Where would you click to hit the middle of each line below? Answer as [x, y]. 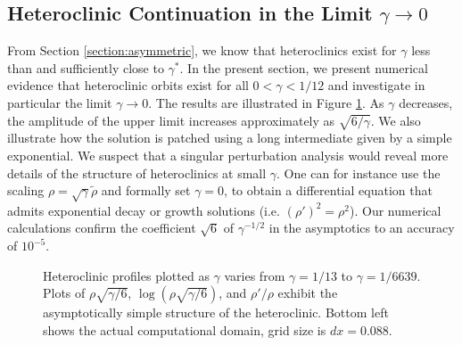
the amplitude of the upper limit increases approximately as [171, 120]
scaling [26, 190]
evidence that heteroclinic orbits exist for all [128, 85]
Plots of [64, 293]
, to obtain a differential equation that [328, 190]
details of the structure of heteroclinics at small [137, 172]
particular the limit [60, 102]
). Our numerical [396, 210]
